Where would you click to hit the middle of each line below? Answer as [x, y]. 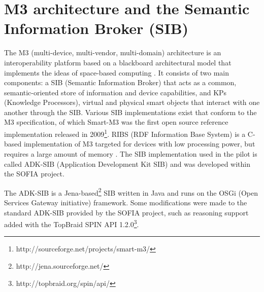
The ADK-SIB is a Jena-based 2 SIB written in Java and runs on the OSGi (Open [131, 192]
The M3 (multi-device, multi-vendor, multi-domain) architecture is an [113, 52]
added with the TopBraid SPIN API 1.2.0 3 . [72, 223]
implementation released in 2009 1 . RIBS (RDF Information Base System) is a [125, 133]
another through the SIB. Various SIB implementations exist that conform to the [130, 112]
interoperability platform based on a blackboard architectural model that [118, 62]
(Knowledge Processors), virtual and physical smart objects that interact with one [132, 102]
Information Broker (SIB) [96, 28]
